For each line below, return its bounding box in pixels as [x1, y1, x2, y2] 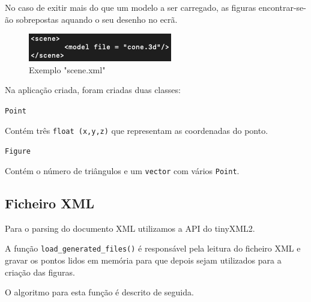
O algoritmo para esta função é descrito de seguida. [5, 286, 194, 298]
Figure [5, 147, 31, 156]
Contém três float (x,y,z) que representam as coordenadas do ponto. [5, 124, 268, 136]
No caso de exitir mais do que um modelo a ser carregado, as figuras [5, 1, 256, 13]
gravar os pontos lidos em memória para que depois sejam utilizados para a [5, 254, 282, 267]
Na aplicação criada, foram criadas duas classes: [5, 83, 181, 96]
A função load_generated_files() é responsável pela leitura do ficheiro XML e [5, 242, 301, 255]
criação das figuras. [5, 265, 75, 278]
